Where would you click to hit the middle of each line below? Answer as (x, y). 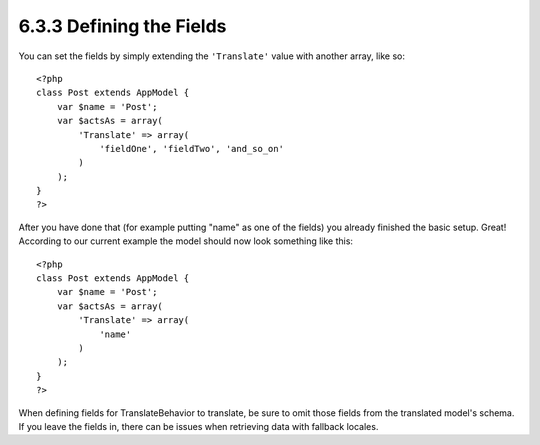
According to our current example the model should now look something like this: (186, 241)
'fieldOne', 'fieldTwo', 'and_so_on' (192, 148)
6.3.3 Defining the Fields (122, 26)
